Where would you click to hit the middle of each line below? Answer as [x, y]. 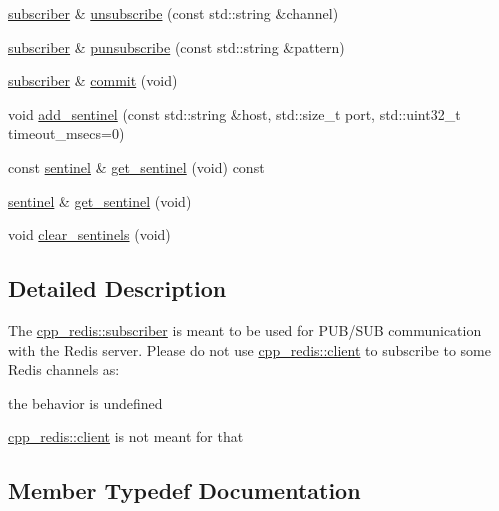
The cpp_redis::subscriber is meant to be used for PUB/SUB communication [245, 329]
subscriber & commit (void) [93, 80]
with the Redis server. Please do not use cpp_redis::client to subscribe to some [249, 349]
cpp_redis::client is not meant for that [126, 436]
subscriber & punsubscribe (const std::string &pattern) [176, 46]
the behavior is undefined [85, 402]
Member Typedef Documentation [184, 490]
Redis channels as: [64, 369]
